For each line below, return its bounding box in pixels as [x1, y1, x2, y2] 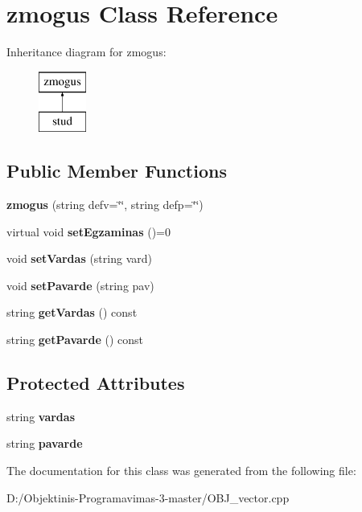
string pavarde [6, 435, 83, 452]
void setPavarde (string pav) [6, 276, 154, 293]
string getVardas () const [6, 304, 138, 321]
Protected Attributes [6, 371, 185, 395]
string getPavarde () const [6, 331, 143, 348]
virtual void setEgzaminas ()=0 [6, 223, 171, 240]
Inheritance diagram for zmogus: [6, 43, 167, 60]
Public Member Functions [6, 158, 227, 183]
